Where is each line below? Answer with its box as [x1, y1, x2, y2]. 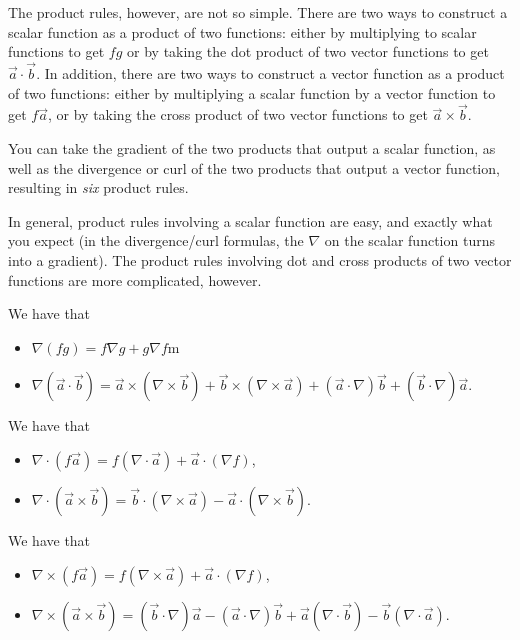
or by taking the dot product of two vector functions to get [127, 41, 489, 62]
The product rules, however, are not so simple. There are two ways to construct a [8, 2, 508, 22]
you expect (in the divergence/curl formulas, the [8, 230, 304, 251]
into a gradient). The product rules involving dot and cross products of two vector [8, 249, 512, 270]
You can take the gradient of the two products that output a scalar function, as [8, 138, 496, 158]
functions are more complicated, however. [8, 269, 262, 290]
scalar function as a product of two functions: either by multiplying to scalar [8, 21, 477, 42]
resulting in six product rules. [8, 177, 189, 198]
